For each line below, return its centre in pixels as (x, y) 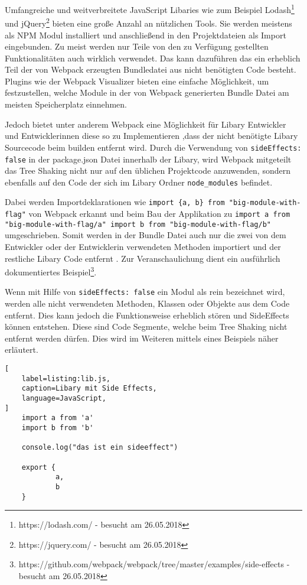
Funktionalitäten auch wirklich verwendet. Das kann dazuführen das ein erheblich (153, 58)
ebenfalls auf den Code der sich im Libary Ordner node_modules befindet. (139, 182)
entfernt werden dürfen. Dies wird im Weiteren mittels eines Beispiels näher (142, 338)
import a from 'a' (58, 418)
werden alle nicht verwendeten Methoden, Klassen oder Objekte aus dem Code (147, 303)
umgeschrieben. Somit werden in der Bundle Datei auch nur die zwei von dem (146, 235)
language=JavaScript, (64, 398)
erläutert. (22, 350)
